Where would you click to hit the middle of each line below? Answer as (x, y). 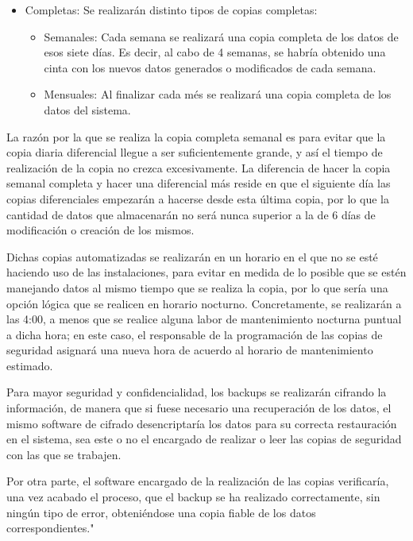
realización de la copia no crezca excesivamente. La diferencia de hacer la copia (199, 167)
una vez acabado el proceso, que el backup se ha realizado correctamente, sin (193, 497)
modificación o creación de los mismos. (100, 230)
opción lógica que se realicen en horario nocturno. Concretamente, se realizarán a (204, 303)
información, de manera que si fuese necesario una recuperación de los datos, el (199, 408)
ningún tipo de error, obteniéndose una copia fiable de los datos (161, 512)
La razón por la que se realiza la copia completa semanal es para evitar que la (196, 136)
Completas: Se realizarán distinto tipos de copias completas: (171, 10)
